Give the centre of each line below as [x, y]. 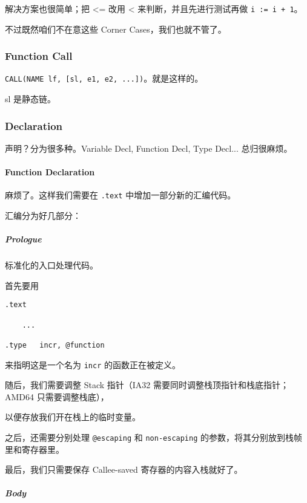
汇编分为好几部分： [43, 215]
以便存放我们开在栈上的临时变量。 [73, 417]
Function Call [39, 56]
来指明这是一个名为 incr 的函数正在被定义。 [93, 364]
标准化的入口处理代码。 [51, 265]
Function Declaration [50, 172]
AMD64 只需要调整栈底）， [57, 396]
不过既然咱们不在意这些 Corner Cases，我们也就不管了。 [116, 29]
